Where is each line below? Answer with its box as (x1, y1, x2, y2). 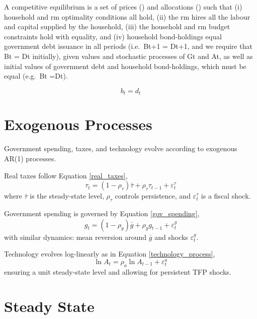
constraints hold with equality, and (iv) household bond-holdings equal (4, 31, 222, 41)
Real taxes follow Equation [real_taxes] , (4, 170, 128, 180)
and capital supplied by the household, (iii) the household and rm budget (4, 21, 230, 32)
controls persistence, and (115, 190, 191, 201)
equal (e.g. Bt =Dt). (4, 71, 68, 81)
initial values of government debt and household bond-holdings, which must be (4, 60, 246, 71)
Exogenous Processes (4, 114, 152, 135)
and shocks (154, 231, 188, 242)
